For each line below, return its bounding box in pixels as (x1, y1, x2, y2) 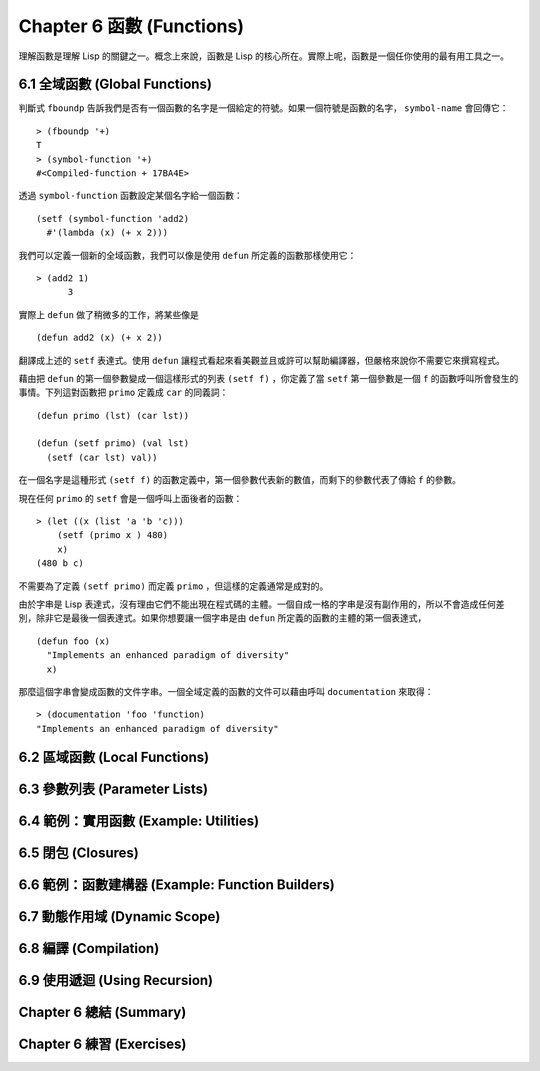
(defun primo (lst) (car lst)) (36, 410, 190, 421)
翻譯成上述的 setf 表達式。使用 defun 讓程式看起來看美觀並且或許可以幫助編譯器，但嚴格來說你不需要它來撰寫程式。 (18, 354, 505, 366)
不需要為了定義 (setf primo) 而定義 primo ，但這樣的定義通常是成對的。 (18, 580, 329, 592)
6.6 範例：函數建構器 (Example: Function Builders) (18, 876, 335, 893)
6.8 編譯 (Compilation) (18, 940, 160, 957)
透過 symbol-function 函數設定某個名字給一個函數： (18, 190, 244, 202)
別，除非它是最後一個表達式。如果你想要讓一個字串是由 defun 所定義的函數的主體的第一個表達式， (18, 612, 427, 624)
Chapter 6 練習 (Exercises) (18, 1035, 187, 1052)
